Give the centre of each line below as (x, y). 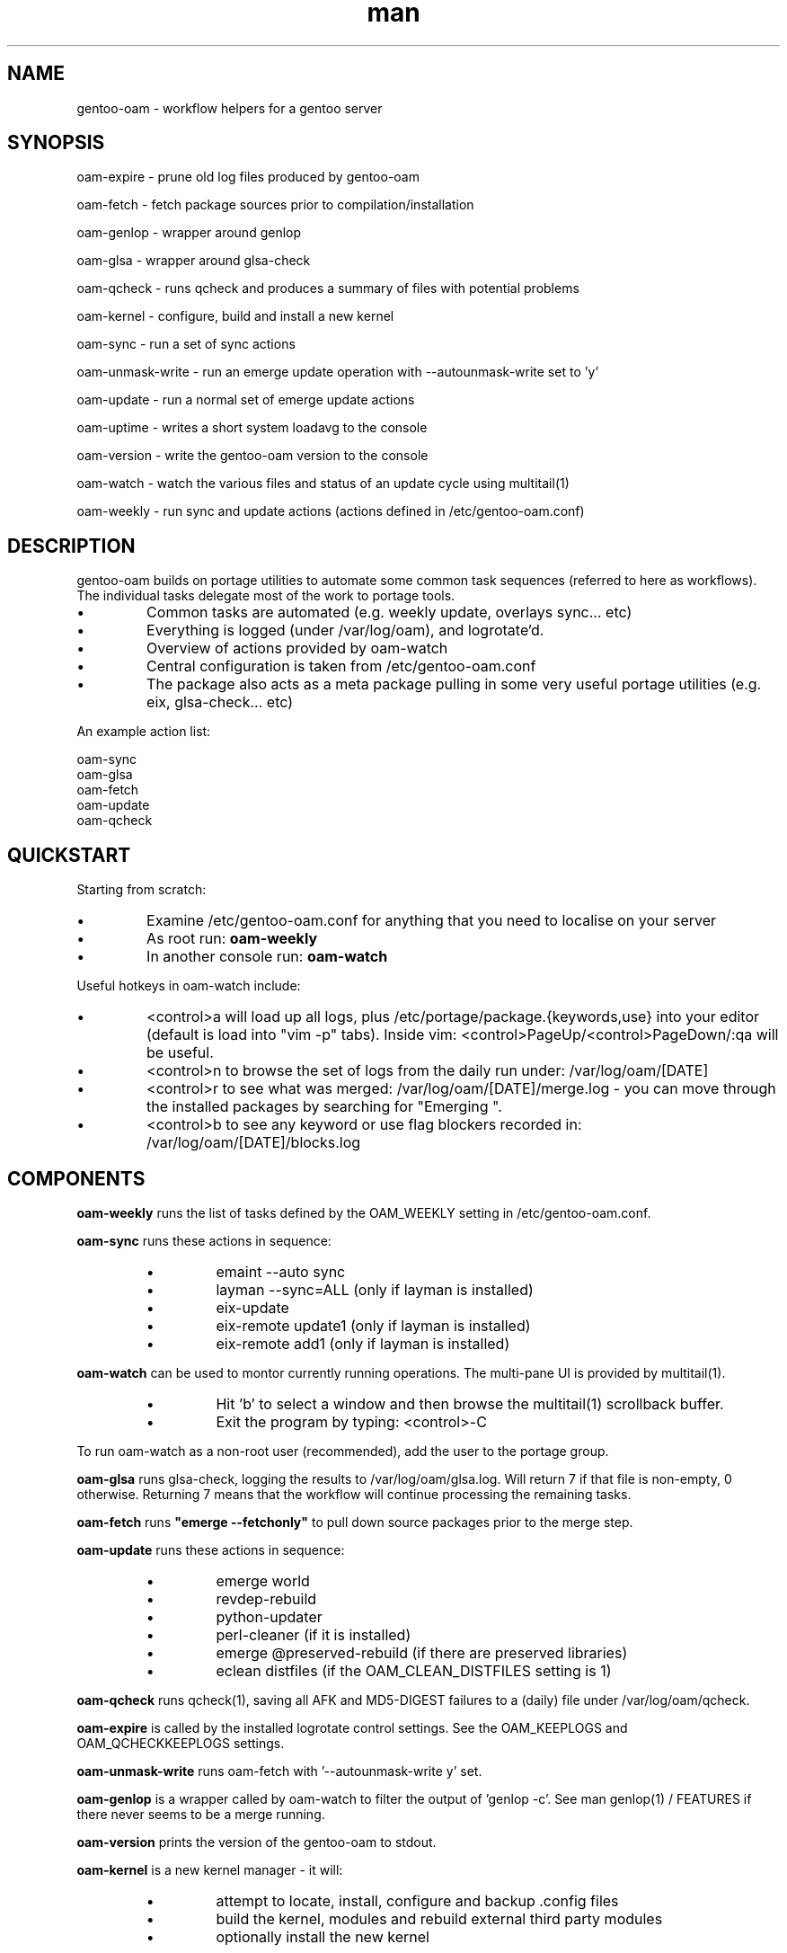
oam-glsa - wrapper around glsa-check (194, 261)
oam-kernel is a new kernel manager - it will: (210, 1869)
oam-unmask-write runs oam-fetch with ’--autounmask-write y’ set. (279, 1771)
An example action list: (144, 732)
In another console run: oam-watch (267, 957)
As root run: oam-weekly (232, 939)
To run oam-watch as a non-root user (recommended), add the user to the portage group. (343, 1451)
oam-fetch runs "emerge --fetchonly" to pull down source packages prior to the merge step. (355, 1522)
